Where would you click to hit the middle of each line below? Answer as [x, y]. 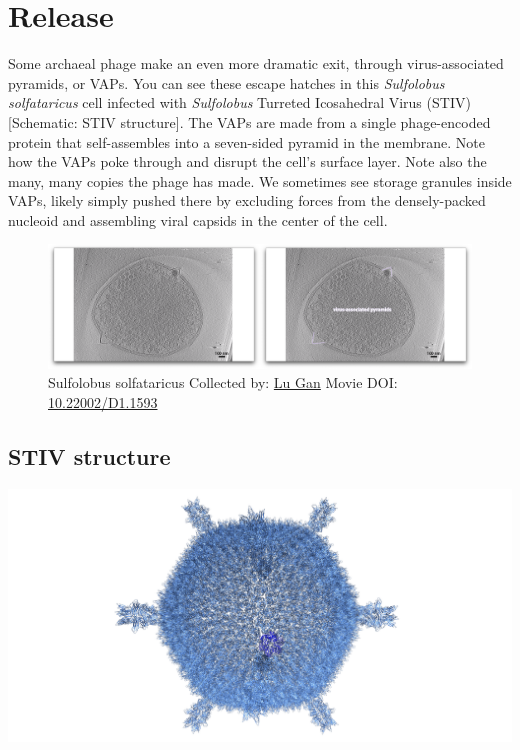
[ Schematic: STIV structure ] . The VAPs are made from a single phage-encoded [249, 121]
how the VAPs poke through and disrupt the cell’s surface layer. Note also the [247, 161]
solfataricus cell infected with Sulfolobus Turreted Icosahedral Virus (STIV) [239, 102]
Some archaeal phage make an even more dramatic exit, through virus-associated [256, 63]
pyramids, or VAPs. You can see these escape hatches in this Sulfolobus [226, 82]
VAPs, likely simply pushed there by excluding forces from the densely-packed [247, 200]
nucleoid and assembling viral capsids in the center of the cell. [198, 219]
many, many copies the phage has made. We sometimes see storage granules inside [260, 180]
